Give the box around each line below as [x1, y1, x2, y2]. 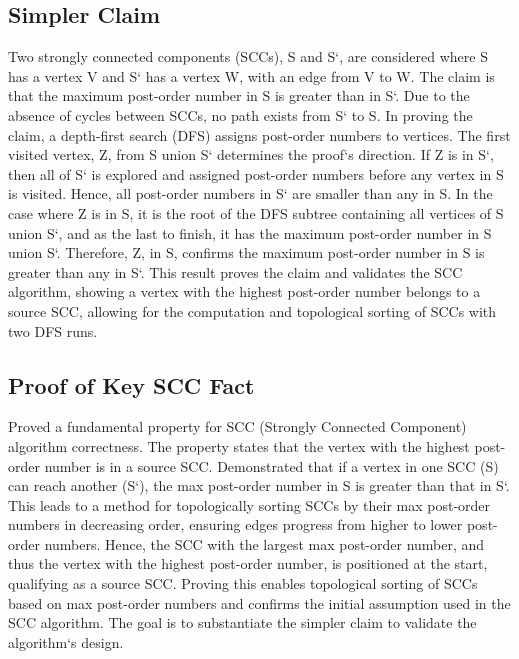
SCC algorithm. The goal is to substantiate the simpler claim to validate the [8, 612, 477, 633]
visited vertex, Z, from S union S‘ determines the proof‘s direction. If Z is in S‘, [8, 144, 494, 165]
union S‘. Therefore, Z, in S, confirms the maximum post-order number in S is [8, 242, 485, 263]
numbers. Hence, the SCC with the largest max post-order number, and [44, 533, 485, 554]
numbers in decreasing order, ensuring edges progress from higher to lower [8, 514, 463, 535]
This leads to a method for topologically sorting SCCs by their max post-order [8, 494, 491, 515]
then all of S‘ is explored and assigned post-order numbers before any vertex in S [8, 163, 504, 184]
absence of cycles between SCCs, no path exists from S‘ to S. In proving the [8, 104, 473, 125]
